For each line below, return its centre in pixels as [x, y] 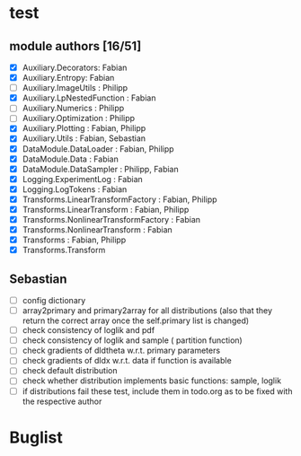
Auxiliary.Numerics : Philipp [73, 108]
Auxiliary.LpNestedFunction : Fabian [89, 98]
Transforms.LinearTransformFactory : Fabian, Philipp [120, 199]
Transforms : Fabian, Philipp [74, 240]
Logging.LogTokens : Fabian [75, 189]
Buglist [36, 437]
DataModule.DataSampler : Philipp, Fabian [101, 169]
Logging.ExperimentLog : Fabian [83, 179]
